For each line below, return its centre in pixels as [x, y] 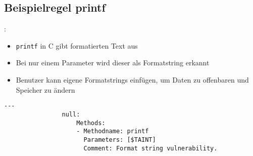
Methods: [91, 123]
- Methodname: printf [113, 131]
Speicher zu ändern [45, 89]
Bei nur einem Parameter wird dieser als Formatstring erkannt [113, 63]
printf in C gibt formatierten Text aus [77, 45]
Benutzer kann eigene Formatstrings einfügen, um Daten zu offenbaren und [132, 80]
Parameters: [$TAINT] [120, 140]
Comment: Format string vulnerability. [150, 148]
